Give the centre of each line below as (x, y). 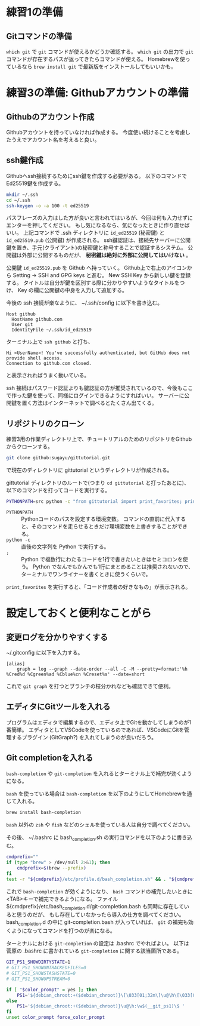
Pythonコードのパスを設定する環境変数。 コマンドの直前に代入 (98, 519)
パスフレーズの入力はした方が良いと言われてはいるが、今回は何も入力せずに (100, 218)
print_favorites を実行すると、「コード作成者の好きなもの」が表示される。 (99, 587)
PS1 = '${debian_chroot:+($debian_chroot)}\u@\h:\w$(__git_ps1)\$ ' (101, 1006)
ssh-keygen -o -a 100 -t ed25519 (48, 206)
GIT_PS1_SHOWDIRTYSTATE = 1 (38, 962)
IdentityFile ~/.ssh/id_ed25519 (52, 330)
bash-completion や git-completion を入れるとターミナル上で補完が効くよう (99, 773)
